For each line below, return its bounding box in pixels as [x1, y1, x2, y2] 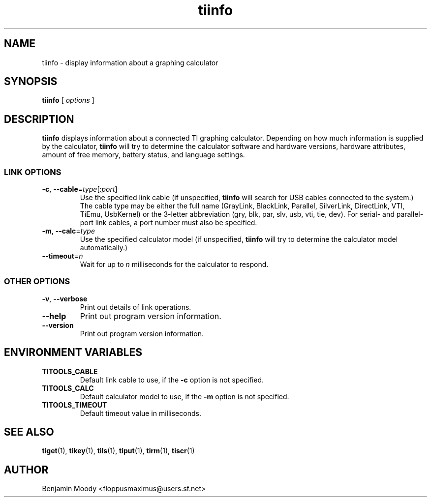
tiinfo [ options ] [42, 96, 94, 105]
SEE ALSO [4, 426, 54, 439]
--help [42, 311, 66, 321]
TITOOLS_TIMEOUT [42, 400, 107, 409]
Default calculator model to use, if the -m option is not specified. [80, 392, 289, 401]
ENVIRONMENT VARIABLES [4, 346, 142, 359]
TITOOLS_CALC [42, 383, 94, 392]
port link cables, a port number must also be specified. [80, 218, 257, 227]
